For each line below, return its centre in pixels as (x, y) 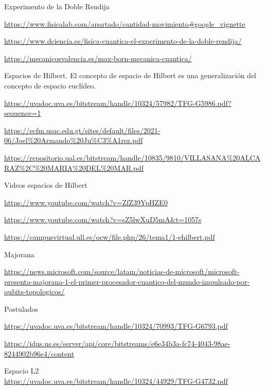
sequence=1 (23, 113)
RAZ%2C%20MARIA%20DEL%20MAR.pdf (74, 167)
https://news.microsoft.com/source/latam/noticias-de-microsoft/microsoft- (122, 271)
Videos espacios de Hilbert (46, 185)
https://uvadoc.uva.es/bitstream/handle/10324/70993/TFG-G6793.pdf (116, 326)
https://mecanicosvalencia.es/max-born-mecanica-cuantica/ (98, 58)
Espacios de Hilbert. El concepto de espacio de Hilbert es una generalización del (130, 75)
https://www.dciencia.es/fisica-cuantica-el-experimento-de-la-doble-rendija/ (123, 41)
